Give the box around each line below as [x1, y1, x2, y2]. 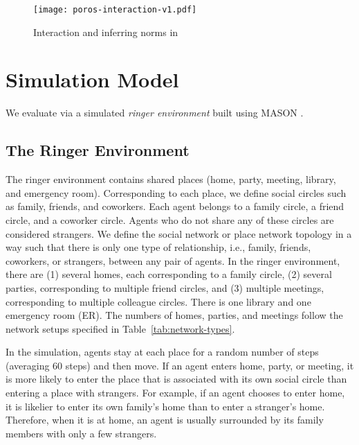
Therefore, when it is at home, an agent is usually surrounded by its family [6, 412, 324, 427]
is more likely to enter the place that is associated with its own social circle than [6, 372, 347, 386]
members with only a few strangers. [6, 426, 157, 440]
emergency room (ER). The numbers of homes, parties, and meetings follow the [6, 308, 343, 322]
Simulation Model [6, 65, 179, 94]
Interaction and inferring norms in [33, 24, 178, 39]
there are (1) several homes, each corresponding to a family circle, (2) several [6, 267, 332, 281]
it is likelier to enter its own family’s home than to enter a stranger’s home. [6, 399, 325, 413]
